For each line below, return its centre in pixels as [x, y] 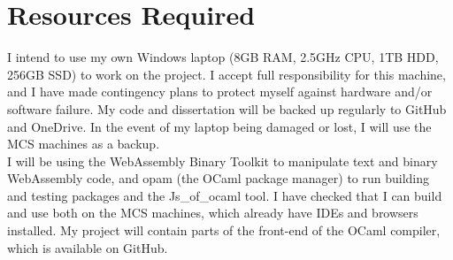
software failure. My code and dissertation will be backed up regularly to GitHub [227, 108]
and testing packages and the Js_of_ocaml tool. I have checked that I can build [225, 195]
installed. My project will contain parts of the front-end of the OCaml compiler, [224, 230]
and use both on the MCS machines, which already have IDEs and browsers [213, 213]
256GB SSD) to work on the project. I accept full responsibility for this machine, [226, 74]
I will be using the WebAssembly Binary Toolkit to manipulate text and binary [223, 161]
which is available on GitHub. [88, 247]
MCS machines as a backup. [84, 144]
